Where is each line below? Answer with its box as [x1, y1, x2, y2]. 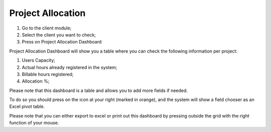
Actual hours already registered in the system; [22, 64, 117, 70]
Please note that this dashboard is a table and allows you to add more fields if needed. [9, 87, 188, 93]
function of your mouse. [9, 120, 59, 126]
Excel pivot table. [9, 103, 45, 109]
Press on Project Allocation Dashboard [22, 39, 102, 45]
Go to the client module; [22, 25, 72, 31]
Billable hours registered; [22, 71, 74, 77]
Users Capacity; [22, 57, 55, 63]
